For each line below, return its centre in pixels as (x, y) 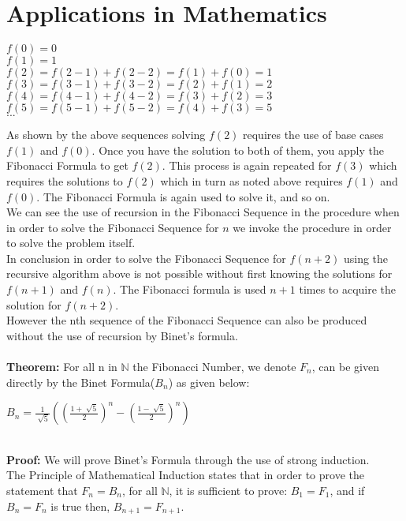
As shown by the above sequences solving (106, 135)
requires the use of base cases (313, 135)
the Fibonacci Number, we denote (214, 367)
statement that (42, 490)
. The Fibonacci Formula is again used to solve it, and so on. (183, 196)
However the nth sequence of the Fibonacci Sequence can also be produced (187, 320)
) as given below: (209, 382)
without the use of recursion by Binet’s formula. (122, 335)
